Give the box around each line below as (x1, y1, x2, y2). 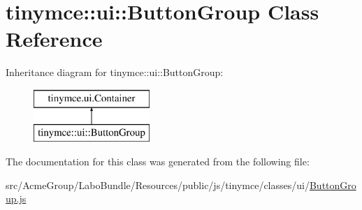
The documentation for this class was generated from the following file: (6, 154, 310, 169)
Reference (6, 24, 103, 53)
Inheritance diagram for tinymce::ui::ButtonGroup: (6, 65, 224, 80)
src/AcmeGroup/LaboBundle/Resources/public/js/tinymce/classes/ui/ (6, 177, 310, 192)
